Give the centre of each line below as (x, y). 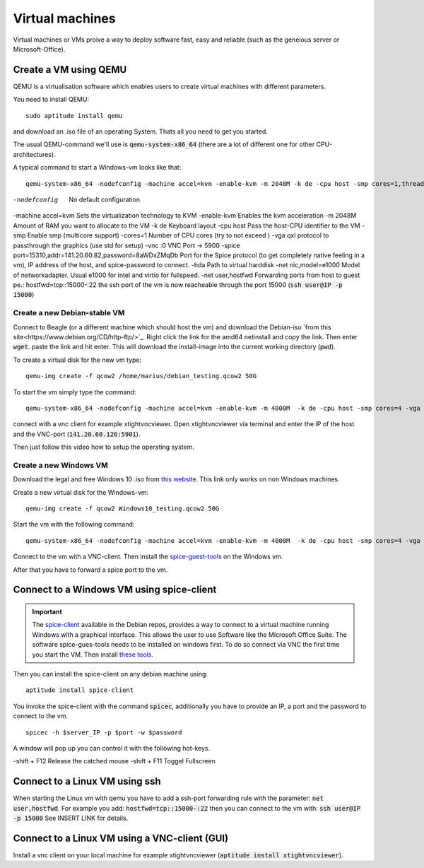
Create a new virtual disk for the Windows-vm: (81, 492)
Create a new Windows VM (61, 465)
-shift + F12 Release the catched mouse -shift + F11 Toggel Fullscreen (114, 761)
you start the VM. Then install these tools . (93, 655)
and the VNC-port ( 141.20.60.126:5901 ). (77, 434)
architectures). (34, 154)
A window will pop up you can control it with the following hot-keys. (112, 748)
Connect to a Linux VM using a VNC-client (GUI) (121, 838)
